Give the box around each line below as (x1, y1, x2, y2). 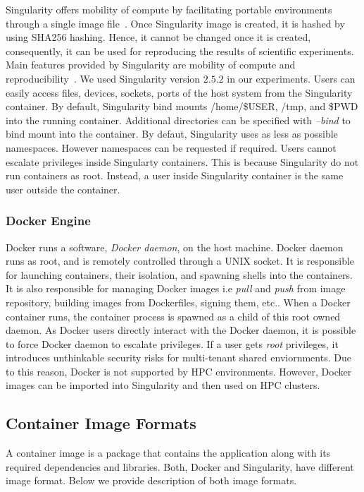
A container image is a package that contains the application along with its (6, 445, 331, 460)
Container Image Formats (6, 412, 196, 434)
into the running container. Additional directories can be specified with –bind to (6, 112, 351, 127)
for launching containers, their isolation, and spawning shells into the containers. (6, 267, 353, 282)
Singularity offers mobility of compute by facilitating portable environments (6, 2, 332, 16)
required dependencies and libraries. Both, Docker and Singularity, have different (6, 459, 354, 474)
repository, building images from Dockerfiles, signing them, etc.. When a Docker (6, 294, 351, 309)
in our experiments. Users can (227, 71, 356, 85)
